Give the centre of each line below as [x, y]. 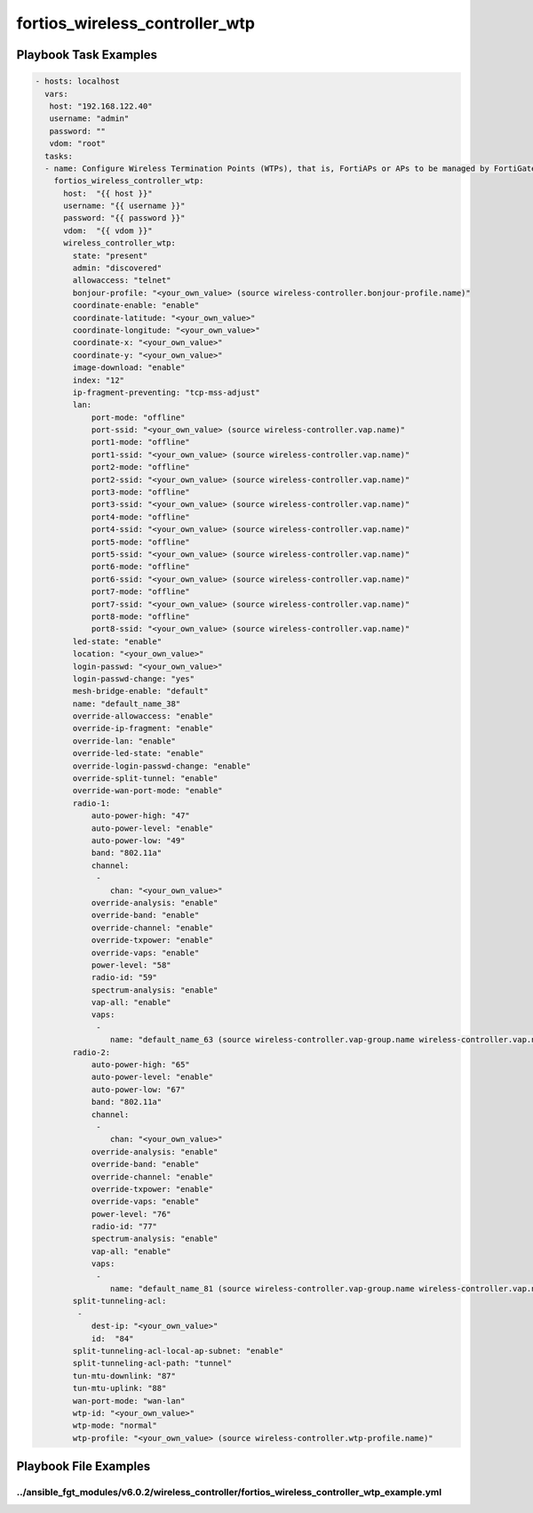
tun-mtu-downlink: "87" [124, 1376]
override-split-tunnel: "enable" [145, 779]
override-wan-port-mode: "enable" [147, 791]
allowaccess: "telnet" [122, 281]
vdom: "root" [78, 144]
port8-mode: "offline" [140, 616]
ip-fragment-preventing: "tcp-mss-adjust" [167, 392]
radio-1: [91, 803]
